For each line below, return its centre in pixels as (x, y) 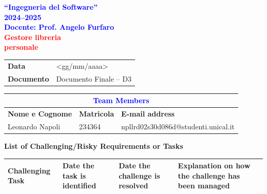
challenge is (139, 175)
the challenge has (209, 175)
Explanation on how (214, 166)
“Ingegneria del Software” (51, 7)
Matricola (97, 113)
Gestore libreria (33, 37)
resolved (133, 186)
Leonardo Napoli (34, 126)
